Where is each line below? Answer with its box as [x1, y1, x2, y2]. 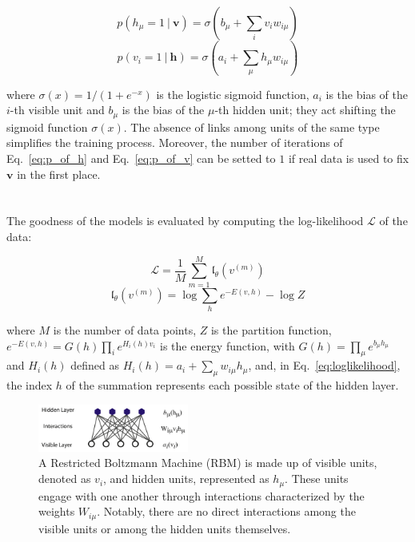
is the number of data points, [53, 322, 197, 338]
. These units [285, 470, 349, 487]
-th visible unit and [10, 101, 105, 118]
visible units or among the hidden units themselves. [38, 520, 291, 536]
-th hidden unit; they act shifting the [214, 101, 396, 118]
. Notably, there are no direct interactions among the [97, 503, 356, 520]
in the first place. [17, 165, 101, 182]
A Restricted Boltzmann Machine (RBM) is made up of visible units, [38, 454, 377, 471]
